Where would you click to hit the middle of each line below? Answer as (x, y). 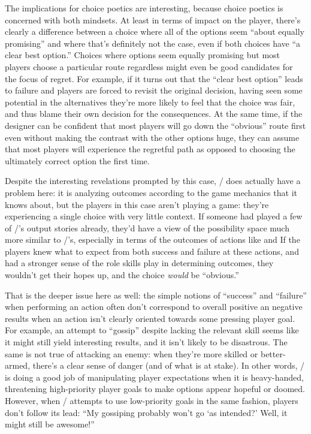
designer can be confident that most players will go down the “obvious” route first (155, 125)
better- (273, 353)
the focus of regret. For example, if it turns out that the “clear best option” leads (154, 78)
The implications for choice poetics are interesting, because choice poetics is (144, 8)
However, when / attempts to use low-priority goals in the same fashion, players (152, 400)
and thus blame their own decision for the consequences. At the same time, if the (154, 114)
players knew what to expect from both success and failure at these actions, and (152, 251)
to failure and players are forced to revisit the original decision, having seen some (154, 90)
